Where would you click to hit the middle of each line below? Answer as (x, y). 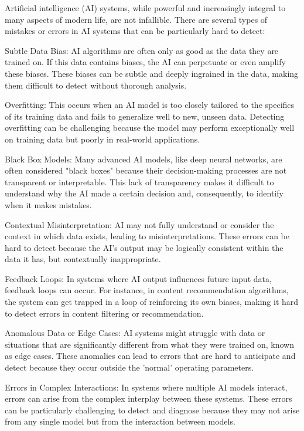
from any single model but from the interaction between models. (120, 421)
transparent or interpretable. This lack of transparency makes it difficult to (139, 181)
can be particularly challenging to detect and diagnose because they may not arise (152, 410)
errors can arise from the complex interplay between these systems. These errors (148, 398)
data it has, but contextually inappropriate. (83, 259)
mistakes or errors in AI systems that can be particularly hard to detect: (135, 31)
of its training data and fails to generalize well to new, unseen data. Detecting (145, 116)
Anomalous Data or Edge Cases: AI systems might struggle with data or (135, 333)
